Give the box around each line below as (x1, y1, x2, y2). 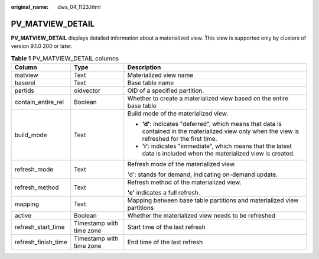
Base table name (127, 79, 174, 87)
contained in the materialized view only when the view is (142, 127, 300, 135)
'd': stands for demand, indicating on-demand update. (127, 170, 278, 179)
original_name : (11, 4, 49, 10)
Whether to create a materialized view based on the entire (127, 95, 289, 103)
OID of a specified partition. (127, 86, 204, 95)
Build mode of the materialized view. (127, 109, 229, 118)
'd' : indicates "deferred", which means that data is (142, 120, 282, 128)
